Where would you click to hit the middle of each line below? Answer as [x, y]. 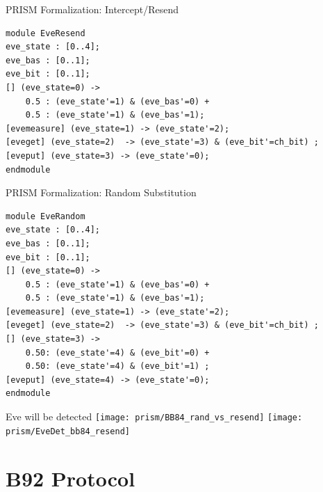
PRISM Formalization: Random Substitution [101, 192]
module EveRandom [45, 216]
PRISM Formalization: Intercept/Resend [92, 9]
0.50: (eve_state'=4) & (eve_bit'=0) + [117, 352]
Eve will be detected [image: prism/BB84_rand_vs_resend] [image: [154, 416]
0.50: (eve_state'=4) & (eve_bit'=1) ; [117, 366]
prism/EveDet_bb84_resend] [68, 431]
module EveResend [45, 33]
